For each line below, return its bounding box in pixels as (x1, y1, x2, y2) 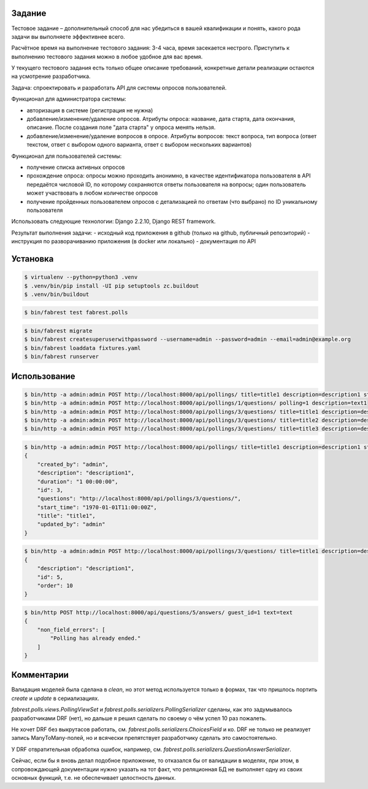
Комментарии (11, 670, 69, 680)
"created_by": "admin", (37, 461, 109, 468)
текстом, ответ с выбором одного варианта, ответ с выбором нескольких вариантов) (26, 141, 252, 149)
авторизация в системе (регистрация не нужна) (26, 106, 153, 114)
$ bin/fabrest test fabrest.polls (24, 309, 128, 316)
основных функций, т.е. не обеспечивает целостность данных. (11, 774, 176, 781)
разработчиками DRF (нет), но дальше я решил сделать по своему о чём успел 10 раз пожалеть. (11, 714, 267, 721)
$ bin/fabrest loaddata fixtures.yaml (24, 344, 141, 351)
